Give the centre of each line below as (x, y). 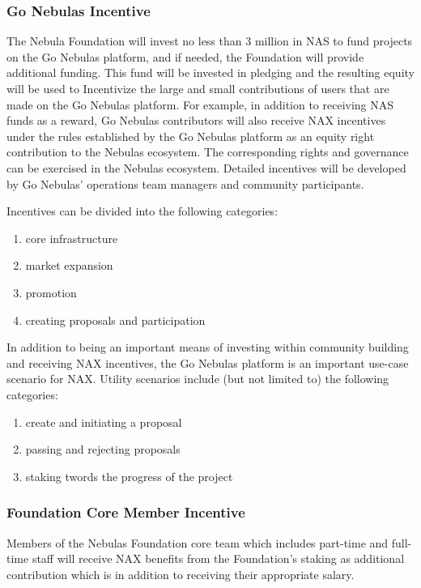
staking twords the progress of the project (129, 476)
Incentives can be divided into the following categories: (142, 211)
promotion (51, 292)
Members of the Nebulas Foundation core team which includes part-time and (198, 542)
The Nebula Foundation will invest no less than (124, 41)
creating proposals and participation (115, 320)
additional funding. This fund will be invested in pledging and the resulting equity (210, 72)
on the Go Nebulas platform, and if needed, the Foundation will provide (185, 56)
